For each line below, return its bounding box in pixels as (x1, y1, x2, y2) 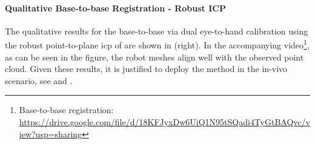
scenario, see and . (5, 74, 73, 87)
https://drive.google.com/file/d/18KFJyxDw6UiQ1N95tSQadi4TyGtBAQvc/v (19, 116, 310, 128)
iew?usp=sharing (19, 127, 82, 140)
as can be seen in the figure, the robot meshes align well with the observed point (5, 50, 304, 63)
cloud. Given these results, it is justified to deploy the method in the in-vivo (5, 62, 288, 75)
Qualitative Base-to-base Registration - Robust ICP (5, 1, 226, 14)
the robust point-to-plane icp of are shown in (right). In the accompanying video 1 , (5, 37, 310, 51)
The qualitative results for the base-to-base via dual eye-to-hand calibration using (5, 24, 308, 37)
